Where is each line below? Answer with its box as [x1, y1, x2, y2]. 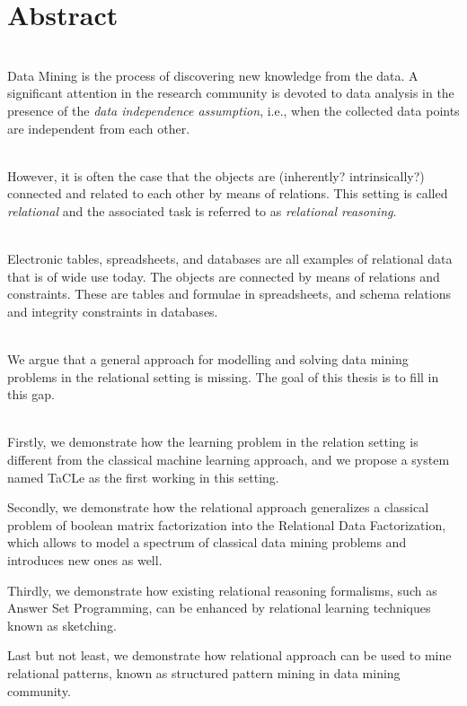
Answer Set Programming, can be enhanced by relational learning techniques [7, 598, 431, 617]
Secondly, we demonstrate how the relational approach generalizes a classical [7, 498, 429, 517]
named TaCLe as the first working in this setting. [7, 467, 279, 486]
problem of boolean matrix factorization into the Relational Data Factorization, [7, 515, 446, 534]
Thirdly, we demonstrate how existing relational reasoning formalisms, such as [7, 580, 437, 599]
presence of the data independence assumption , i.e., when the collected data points [7, 100, 460, 119]
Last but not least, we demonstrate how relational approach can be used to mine [7, 646, 452, 665]
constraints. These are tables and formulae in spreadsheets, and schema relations [7, 284, 451, 303]
